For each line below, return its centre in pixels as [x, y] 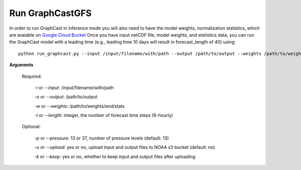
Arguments [21, 65]
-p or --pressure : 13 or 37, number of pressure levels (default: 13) [102, 138]
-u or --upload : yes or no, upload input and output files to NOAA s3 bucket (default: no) [125, 147]
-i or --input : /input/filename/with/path [74, 87]
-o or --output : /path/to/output [66, 97]
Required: [32, 76]
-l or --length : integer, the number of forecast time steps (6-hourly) [104, 115]
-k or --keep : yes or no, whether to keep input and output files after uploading [115, 156]
